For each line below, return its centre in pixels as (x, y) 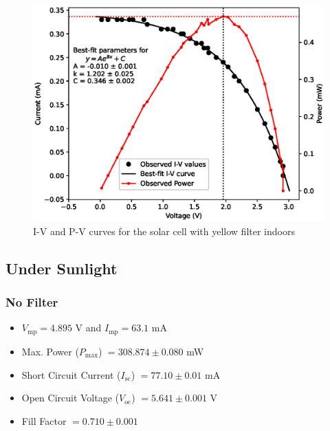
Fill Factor (44, 420)
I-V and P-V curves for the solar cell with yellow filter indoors (164, 231)
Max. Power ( (50, 351)
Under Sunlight (62, 268)
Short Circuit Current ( (71, 374)
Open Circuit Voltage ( (70, 398)
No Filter (32, 302)
